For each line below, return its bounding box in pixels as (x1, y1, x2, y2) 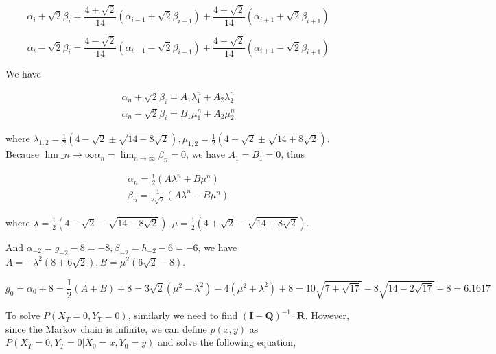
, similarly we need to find (128, 308, 238, 322)
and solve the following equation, (157, 335, 296, 349)
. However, (305, 308, 349, 322)
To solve (5, 308, 40, 322)
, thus (281, 147, 305, 161)
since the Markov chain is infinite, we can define (5, 321, 207, 335)
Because (5, 147, 39, 161)
